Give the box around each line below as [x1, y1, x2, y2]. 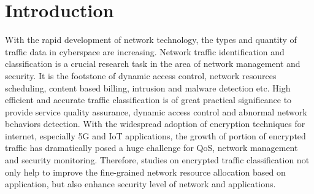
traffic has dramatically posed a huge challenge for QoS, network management [5, 141, 298, 154]
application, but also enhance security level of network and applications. [5, 177, 276, 190]
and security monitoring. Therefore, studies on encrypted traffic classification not [5, 153, 310, 166]
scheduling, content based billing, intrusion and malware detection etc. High [5, 81, 291, 94]
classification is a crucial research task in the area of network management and [5, 57, 301, 70]
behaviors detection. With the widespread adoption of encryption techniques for [5, 117, 305, 130]
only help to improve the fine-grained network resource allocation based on [5, 165, 286, 178]
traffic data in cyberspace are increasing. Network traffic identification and [5, 45, 285, 58]
